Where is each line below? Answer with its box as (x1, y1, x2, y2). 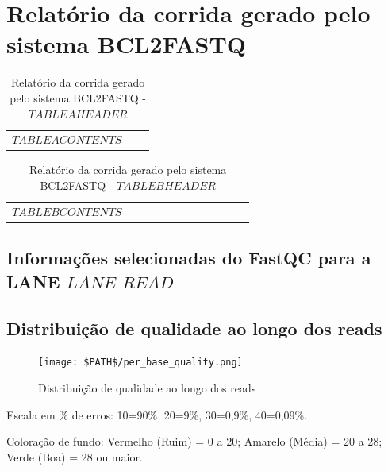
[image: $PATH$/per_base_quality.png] (38, 357, 243, 369)
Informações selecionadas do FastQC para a (6, 245, 371, 270)
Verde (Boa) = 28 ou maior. (6, 448, 143, 465)
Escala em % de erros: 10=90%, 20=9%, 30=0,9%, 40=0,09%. (6, 406, 308, 423)
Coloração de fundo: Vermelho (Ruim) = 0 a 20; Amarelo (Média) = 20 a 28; (6, 433, 382, 450)
